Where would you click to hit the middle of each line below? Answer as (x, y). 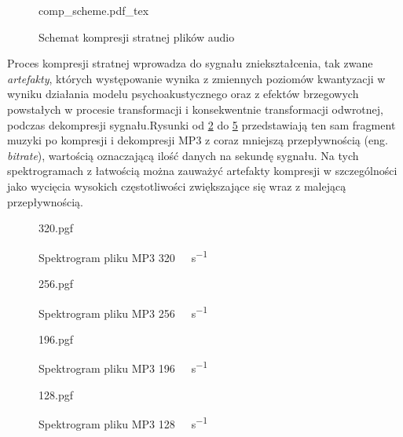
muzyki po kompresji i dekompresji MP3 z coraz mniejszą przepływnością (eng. (198, 140)
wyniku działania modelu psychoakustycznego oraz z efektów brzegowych (183, 94)
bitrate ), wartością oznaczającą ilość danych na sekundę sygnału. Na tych (183, 155)
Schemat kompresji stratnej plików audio (137, 36)
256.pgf (56, 283)
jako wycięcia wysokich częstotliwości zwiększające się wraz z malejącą (177, 186)
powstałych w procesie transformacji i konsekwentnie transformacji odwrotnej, (195, 109)
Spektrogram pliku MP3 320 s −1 (123, 256)
